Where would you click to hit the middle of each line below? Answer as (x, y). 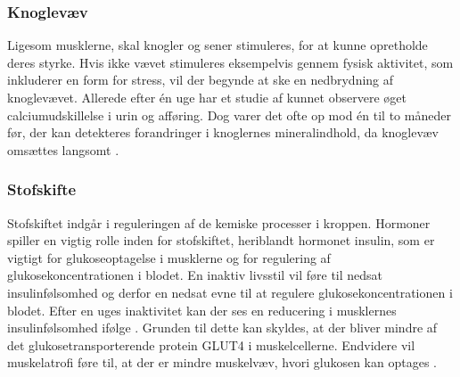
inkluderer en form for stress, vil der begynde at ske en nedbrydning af (201, 80)
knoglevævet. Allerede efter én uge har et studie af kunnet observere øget (207, 97)
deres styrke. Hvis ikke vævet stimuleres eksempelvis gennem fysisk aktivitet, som (230, 62)
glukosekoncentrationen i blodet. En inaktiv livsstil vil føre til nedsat (195, 275)
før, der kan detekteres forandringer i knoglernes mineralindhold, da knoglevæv (223, 132)
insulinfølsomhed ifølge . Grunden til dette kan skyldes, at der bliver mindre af (222, 328)
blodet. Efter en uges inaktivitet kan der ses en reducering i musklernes (202, 310)
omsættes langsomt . (63, 149)
